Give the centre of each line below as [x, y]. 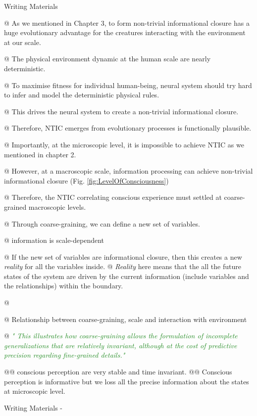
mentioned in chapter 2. [40, 154]
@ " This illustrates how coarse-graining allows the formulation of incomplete [121, 336]
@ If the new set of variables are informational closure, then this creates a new [123, 256]
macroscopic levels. [57, 207]
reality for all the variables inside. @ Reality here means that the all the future [123, 266]
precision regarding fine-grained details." [65, 355]
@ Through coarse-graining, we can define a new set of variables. [102, 223]
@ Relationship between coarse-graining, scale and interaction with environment [126, 319]
